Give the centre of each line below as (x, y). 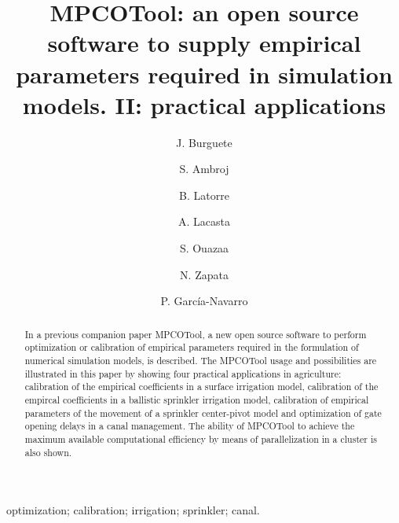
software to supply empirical (204, 43)
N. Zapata (204, 274)
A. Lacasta (204, 221)
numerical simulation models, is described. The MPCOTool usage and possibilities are (201, 360)
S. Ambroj (204, 169)
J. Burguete (204, 142)
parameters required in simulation (204, 74)
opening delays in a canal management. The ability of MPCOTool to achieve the (190, 426)
